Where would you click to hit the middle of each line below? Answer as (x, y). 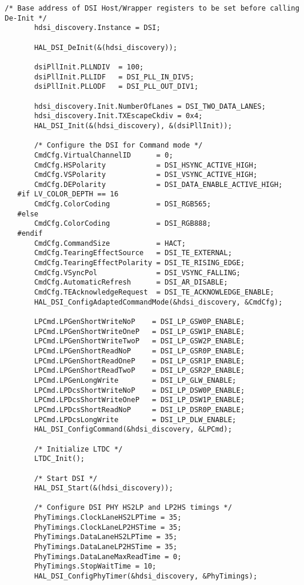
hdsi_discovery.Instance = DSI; (97, 28)
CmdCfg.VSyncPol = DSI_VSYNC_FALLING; (137, 273)
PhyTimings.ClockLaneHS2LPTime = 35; (108, 518)
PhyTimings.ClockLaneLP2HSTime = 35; (108, 527)
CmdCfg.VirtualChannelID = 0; (104, 155)
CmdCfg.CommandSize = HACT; (110, 243)
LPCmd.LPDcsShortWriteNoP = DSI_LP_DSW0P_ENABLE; (140, 390)
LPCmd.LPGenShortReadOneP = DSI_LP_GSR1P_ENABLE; (140, 361)
